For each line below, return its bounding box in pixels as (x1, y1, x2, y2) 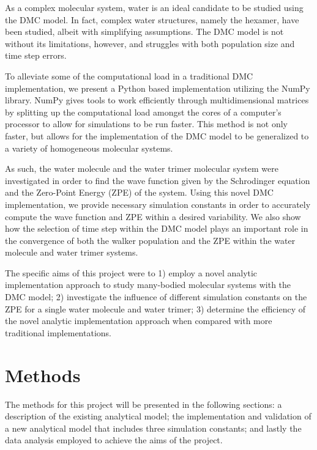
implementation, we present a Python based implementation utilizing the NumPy (5, 81, 310, 94)
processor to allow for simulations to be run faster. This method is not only (5, 117, 288, 130)
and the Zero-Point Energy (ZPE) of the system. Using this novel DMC (5, 186, 274, 199)
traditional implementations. (5, 326, 111, 339)
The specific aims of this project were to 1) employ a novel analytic (5, 266, 258, 279)
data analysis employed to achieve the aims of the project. (5, 433, 223, 446)
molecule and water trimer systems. (5, 246, 138, 259)
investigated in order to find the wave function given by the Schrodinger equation (5, 174, 310, 186)
